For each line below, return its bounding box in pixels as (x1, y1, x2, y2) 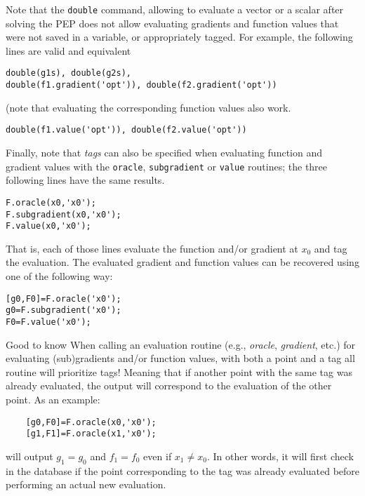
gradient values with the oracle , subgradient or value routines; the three (6, 159, 328, 173)
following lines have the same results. (6, 173, 165, 187)
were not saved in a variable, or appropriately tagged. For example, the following (6, 29, 353, 44)
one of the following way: (6, 269, 113, 283)
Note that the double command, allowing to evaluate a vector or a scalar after (6, 2, 344, 16)
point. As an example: (6, 391, 100, 406)
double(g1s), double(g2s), (6, 68, 131, 79)
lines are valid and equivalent (6, 43, 131, 58)
